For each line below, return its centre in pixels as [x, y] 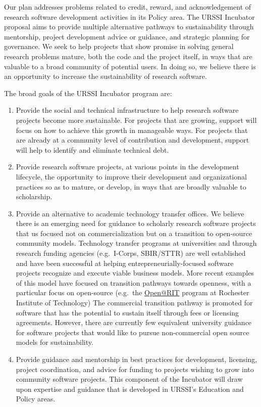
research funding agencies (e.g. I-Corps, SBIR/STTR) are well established [131, 253]
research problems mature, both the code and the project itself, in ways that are [128, 56]
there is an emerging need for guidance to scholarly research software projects [136, 223]
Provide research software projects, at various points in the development [127, 167]
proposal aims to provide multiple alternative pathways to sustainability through [129, 27]
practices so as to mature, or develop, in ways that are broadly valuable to [131, 186]
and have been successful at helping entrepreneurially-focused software [125, 263]
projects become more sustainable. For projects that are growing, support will [136, 120]
